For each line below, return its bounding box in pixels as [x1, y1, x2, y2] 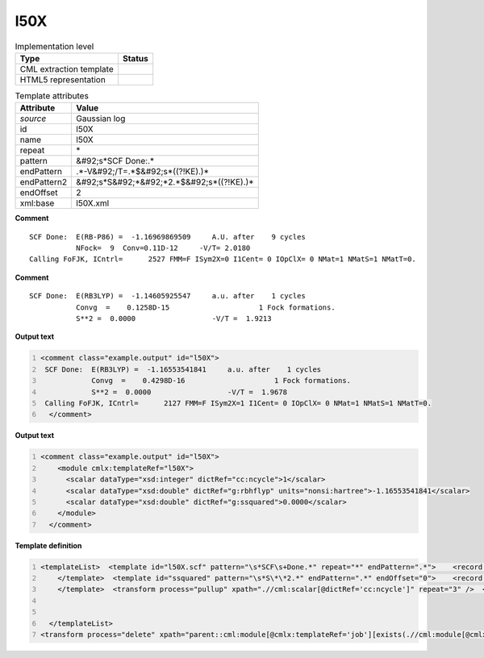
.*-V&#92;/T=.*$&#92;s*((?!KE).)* [76, 166, 210, 177]
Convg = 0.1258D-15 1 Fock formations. [75, 302, 336, 312]
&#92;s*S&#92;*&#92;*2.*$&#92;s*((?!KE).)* [76, 177, 254, 188]
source [19, 113, 47, 124]
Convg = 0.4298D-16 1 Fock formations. [91, 376, 351, 385]
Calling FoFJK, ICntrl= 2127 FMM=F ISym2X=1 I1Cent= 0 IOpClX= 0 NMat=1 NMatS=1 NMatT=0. [44, 398, 432, 407]
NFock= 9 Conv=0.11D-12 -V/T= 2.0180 [75, 244, 251, 253]
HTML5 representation [19, 73, 106, 85]
